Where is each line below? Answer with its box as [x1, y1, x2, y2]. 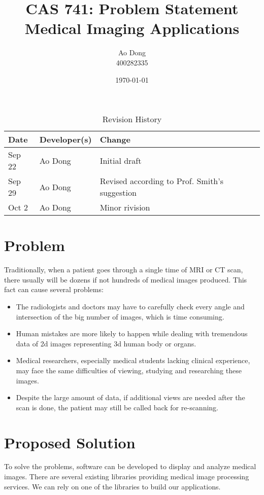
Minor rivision [100, 201, 150, 214]
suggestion [100, 187, 137, 199]
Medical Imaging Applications [24, 18, 240, 39]
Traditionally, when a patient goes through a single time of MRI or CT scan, [4, 264, 243, 275]
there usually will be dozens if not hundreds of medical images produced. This [4, 274, 247, 285]
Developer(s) [39, 133, 92, 146]
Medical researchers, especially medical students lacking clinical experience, [16, 355, 250, 366]
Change [100, 133, 130, 146]
